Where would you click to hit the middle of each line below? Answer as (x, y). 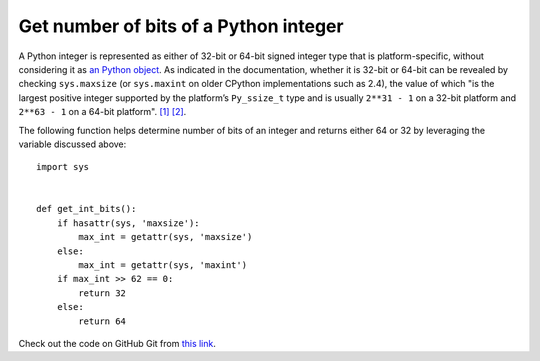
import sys (63, 167)
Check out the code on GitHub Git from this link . (117, 343)
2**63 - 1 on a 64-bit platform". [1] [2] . (102, 112)
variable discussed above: (72, 144)
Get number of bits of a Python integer (181, 26)
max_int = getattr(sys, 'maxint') (163, 265)
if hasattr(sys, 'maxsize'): (128, 223)
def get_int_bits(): (86, 209)
